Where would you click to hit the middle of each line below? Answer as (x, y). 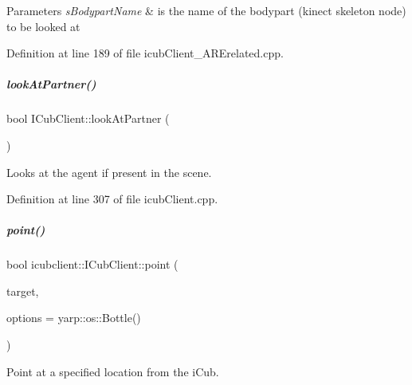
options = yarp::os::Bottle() (74, 318)
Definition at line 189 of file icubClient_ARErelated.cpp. (145, 53)
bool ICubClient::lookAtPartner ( (88, 118)
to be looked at (43, 26)
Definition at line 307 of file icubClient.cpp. (112, 199)
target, (23, 291)
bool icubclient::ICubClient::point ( (92, 264)
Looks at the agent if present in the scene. (109, 172)
